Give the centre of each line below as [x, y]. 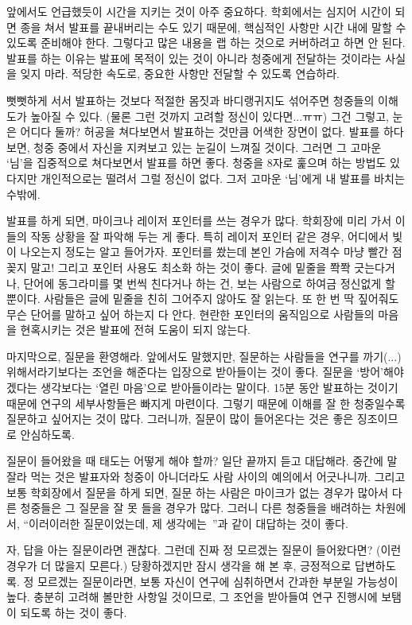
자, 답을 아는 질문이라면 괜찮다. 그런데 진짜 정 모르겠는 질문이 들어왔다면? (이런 [204, 550]
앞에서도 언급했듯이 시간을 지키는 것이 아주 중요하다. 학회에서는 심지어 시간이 [199, 11]
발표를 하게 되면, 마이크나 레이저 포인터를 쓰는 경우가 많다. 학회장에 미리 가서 [199, 221]
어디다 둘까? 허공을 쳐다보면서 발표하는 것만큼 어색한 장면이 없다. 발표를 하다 [212, 132]
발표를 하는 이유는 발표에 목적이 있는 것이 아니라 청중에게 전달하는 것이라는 [194, 58]
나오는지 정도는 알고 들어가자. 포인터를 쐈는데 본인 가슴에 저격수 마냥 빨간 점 [211, 252]
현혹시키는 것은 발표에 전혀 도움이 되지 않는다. [136, 330]
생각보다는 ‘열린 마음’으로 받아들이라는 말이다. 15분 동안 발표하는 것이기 [220, 388]
